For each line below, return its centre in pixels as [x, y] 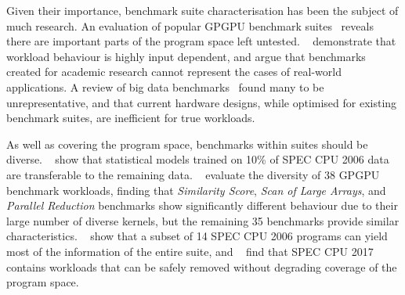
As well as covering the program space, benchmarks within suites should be [187, 144]
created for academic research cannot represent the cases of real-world [174, 72]
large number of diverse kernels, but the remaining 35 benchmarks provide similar [203, 220]
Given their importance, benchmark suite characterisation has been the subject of [202, 10]
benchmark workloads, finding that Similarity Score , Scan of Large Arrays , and [196, 190]
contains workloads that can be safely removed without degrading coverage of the [202, 266]
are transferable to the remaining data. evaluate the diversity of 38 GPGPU [193, 174]
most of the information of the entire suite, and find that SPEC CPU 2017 [190, 251]
